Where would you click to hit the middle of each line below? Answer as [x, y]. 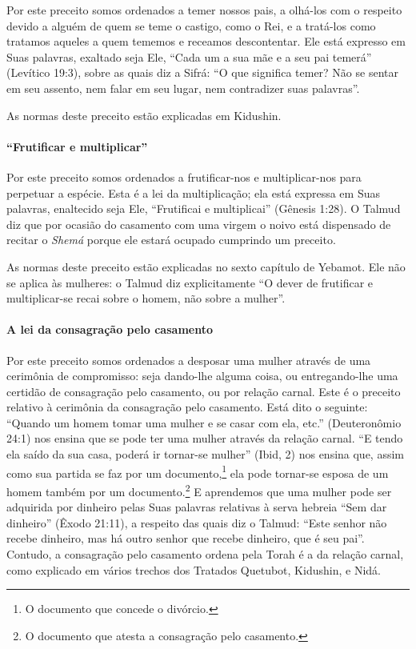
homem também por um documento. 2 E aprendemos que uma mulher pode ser [199, 490]
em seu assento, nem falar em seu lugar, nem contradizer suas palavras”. [183, 88]
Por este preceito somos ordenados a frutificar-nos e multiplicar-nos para [184, 176]
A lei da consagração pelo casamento [110, 329]
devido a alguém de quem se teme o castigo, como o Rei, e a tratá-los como [191, 25]
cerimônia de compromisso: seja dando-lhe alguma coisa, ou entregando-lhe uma [202, 376]
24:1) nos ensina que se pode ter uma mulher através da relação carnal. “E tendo [205, 438]
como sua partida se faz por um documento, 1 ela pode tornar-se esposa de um [198, 471]
